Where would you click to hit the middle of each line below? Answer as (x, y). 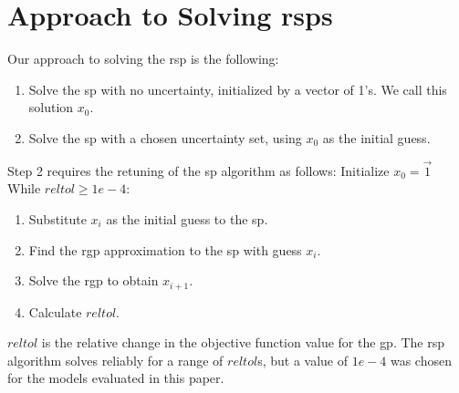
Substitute (57, 218)
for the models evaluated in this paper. (116, 378)
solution (51, 107)
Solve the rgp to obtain (94, 280)
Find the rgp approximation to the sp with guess (165, 249)
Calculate (55, 311)
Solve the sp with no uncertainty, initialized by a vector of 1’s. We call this (238, 89)
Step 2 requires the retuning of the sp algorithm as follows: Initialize (198, 170)
